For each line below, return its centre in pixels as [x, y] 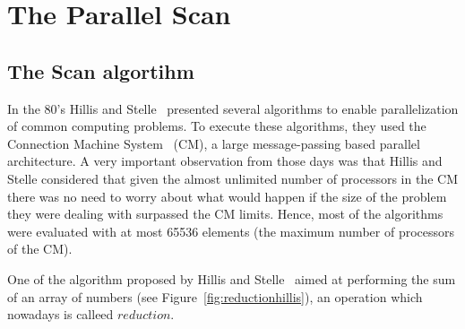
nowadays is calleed [60, 314]
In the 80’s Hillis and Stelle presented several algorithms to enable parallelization [233, 108]
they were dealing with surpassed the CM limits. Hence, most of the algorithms [225, 214]
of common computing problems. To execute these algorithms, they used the [217, 126]
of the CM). [40, 249]
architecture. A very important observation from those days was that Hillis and [225, 161]
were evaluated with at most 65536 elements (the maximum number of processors [231, 231]
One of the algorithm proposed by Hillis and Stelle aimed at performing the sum [232, 278]
